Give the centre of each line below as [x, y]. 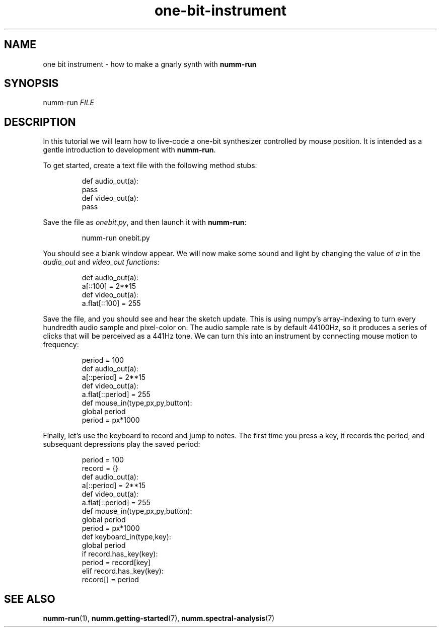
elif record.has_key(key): [123, 571]
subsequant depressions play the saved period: [122, 444]
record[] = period [110, 580]
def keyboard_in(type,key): [126, 537]
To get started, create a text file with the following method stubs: [150, 166]
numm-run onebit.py [116, 238]
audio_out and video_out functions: [101, 262]
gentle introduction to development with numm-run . [129, 150]
